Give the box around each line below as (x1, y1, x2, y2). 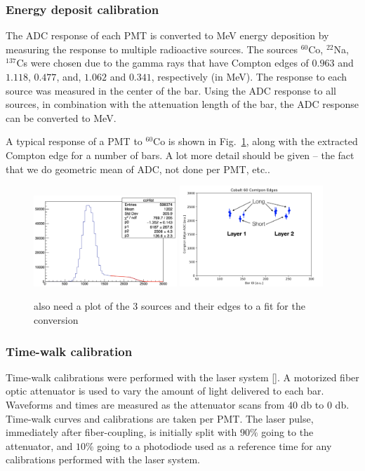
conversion (34, 313, 79, 327)
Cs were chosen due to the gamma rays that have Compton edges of (16, 55, 309, 70)
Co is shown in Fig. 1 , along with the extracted (153, 134, 358, 149)
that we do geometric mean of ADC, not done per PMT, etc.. (6, 161, 270, 176)
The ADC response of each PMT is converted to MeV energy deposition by (6, 28, 329, 43)
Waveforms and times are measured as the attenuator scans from (6, 397, 285, 412)
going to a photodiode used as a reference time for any (97, 438, 332, 453)
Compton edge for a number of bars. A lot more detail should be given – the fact (6, 147, 354, 162)
